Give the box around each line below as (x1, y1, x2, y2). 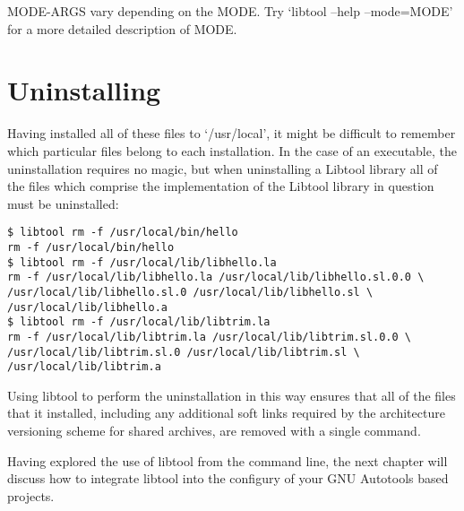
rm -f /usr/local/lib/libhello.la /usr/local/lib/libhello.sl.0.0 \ (7, 271, 425, 284)
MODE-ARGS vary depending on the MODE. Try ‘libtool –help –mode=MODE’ (7, 2, 453, 20)
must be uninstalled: (7, 194, 119, 212)
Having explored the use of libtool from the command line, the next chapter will (7, 451, 448, 470)
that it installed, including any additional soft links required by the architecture (7, 403, 445, 422)
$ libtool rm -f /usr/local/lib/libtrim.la (7, 316, 271, 329)
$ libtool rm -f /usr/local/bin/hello (7, 226, 238, 239)
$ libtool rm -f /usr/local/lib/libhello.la (7, 255, 277, 269)
